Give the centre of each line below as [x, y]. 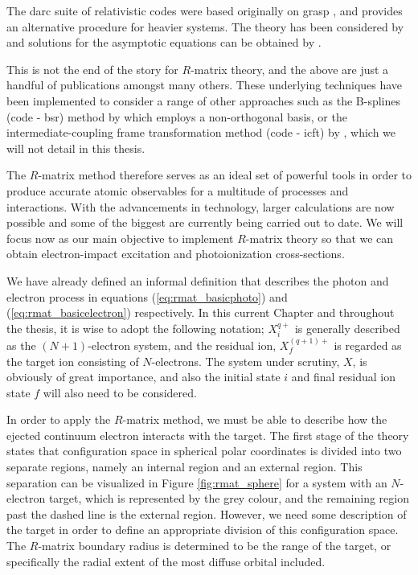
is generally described [347, 328]
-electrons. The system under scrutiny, [246, 361]
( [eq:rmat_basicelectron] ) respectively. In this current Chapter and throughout [201, 312]
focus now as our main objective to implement [120, 238]
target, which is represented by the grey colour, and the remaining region [229, 498]
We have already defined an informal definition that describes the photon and [198, 280]
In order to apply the [59, 419]
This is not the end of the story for [92, 69]
